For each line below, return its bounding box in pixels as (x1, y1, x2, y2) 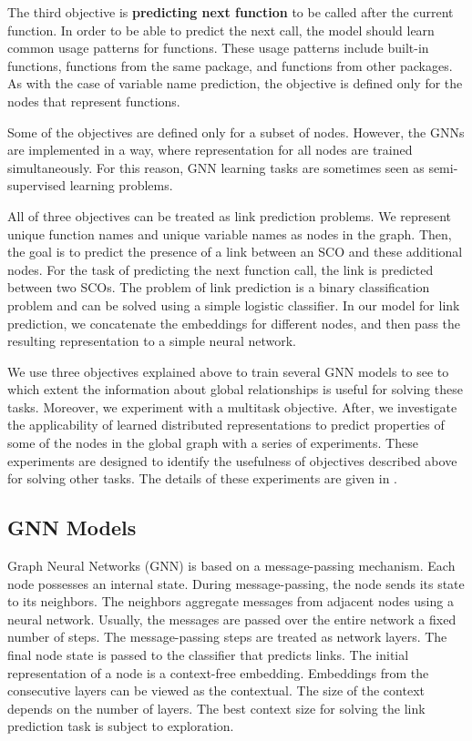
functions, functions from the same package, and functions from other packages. (7, 56, 453, 75)
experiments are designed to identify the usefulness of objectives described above (7, 451, 457, 470)
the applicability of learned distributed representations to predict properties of (7, 415, 445, 434)
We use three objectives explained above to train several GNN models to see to (7, 361, 449, 381)
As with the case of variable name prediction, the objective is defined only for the (7, 74, 463, 93)
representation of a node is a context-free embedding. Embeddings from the (7, 663, 429, 682)
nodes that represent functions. (7, 91, 180, 110)
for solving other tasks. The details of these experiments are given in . (7, 469, 397, 488)
